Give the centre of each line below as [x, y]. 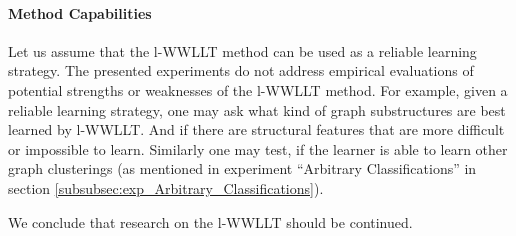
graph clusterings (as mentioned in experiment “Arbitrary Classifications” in [242, 168]
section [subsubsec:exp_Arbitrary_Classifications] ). [166, 187]
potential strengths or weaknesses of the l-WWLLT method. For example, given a [258, 89]
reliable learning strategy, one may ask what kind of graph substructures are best [257, 109]
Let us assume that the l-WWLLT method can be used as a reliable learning [242, 50]
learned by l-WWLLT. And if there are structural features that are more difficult [256, 129]
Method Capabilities [80, 12]
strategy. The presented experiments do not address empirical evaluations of [241, 70]
